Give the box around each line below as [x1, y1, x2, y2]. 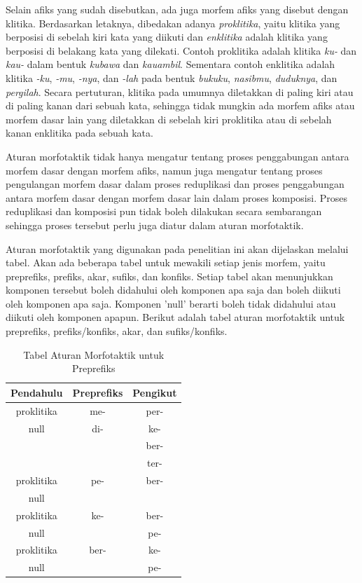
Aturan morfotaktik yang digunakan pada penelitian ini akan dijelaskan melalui [6, 241, 349, 256]
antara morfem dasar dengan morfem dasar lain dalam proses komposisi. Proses [6, 190, 347, 205]
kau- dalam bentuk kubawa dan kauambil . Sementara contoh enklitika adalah [6, 57, 335, 71]
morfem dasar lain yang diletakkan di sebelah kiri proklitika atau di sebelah [6, 111, 332, 126]
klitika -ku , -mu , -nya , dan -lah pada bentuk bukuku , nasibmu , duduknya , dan [6, 70, 337, 85]
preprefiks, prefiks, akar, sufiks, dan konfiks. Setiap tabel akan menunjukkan [6, 268, 333, 283]
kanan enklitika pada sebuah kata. [6, 125, 153, 140]
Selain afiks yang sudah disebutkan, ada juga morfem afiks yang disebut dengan [6, 2, 349, 16]
